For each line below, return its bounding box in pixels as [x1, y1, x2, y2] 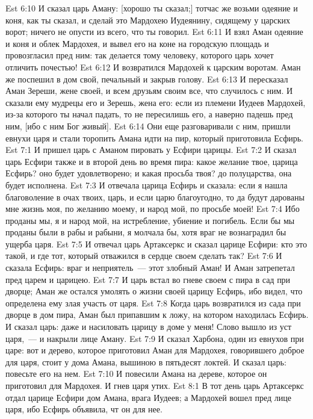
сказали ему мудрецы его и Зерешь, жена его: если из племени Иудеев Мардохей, [5, 96, 306, 108]
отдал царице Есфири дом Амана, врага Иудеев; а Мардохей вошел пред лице [5, 391, 291, 403]
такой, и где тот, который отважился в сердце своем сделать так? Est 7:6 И [5, 249, 282, 262]
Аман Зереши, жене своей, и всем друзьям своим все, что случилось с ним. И [5, 84, 293, 97]
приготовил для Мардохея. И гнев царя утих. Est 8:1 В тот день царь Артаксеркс [5, 379, 304, 391]
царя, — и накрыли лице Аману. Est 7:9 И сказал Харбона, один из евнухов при [5, 332, 304, 344]
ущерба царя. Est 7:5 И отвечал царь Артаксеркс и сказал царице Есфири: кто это [5, 237, 308, 250]
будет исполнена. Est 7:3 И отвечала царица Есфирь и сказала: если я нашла [5, 178, 288, 191]
